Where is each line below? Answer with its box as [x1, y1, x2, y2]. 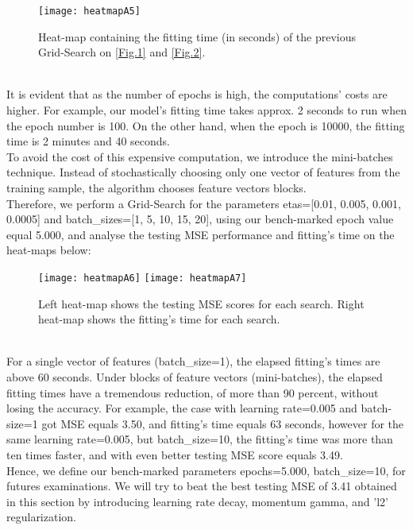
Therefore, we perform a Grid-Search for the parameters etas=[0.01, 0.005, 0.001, [6, 195, 401, 211]
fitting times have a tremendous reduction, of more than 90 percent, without [6, 384, 379, 400]
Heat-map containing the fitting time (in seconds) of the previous [38, 28, 357, 44]
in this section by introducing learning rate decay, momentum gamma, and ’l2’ [6, 493, 388, 509]
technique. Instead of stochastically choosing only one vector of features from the [6, 164, 400, 180]
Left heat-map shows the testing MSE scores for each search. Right [38, 295, 365, 311]
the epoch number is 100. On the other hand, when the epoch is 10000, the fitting [6, 117, 405, 133]
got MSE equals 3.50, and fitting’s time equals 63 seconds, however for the [41, 415, 404, 431]
